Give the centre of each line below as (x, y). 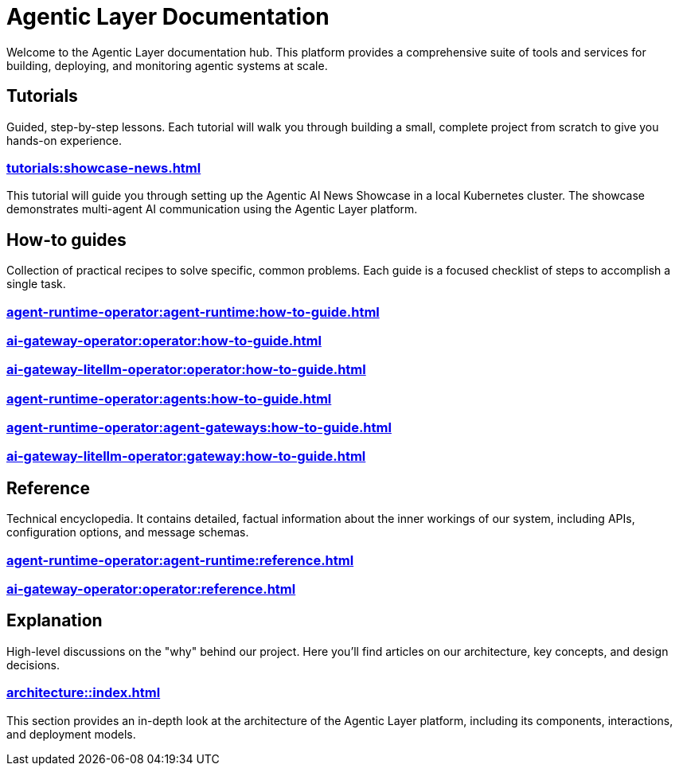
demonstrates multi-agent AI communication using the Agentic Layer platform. (212, 209)
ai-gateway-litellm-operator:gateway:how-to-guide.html (186, 456)
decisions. (33, 665)
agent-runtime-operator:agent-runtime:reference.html (180, 560)
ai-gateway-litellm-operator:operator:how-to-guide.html (186, 370)
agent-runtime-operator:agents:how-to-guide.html (169, 398)
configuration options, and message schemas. (128, 532)
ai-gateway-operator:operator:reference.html (151, 589)
